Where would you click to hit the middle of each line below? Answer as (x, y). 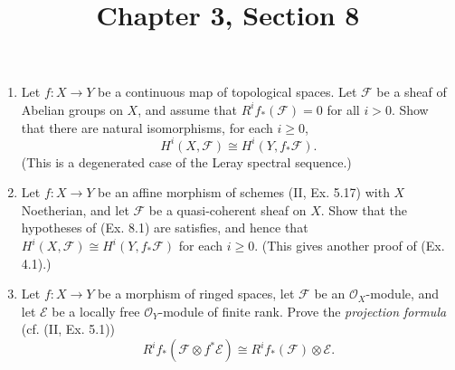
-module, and (403, 294)
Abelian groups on (72, 109)
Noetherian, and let (75, 209)
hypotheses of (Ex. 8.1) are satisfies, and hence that (165, 228)
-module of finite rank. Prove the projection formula (303, 311)
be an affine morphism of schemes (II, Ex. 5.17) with (244, 192)
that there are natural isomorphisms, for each (147, 127)
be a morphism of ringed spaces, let (196, 294)
